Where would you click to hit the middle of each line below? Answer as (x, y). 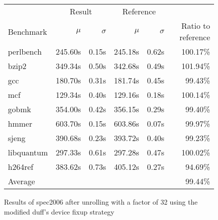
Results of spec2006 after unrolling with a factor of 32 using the (101, 202)
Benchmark (27, 31)
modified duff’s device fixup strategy (59, 211)
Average (22, 181)
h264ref (21, 167)
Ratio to (195, 26)
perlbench (25, 51)
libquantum (28, 152)
